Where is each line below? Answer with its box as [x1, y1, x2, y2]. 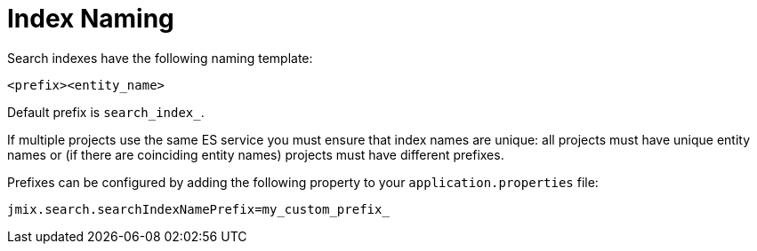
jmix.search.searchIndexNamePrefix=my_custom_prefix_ [7, 201, 390, 216]
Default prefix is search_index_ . [7, 104, 205, 120]
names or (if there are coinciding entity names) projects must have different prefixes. [7, 146, 504, 162]
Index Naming [7, 4, 174, 34]
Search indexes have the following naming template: [7, 50, 313, 66]
